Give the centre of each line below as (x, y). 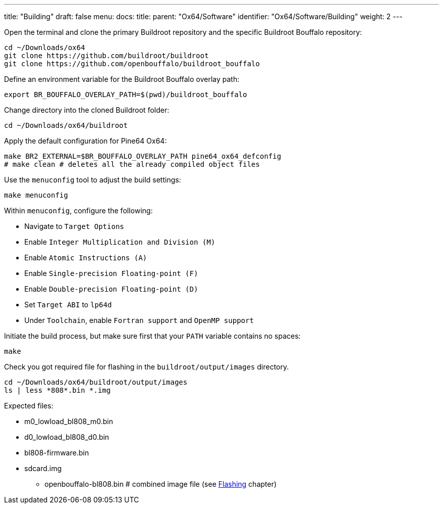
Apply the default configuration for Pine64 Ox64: (85, 141)
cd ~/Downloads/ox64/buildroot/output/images (96, 382)
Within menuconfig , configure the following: (78, 211)
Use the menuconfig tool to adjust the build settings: (93, 180)
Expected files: (29, 406)
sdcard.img (43, 468)
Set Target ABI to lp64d (68, 305)
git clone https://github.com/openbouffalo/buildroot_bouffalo (132, 64)
